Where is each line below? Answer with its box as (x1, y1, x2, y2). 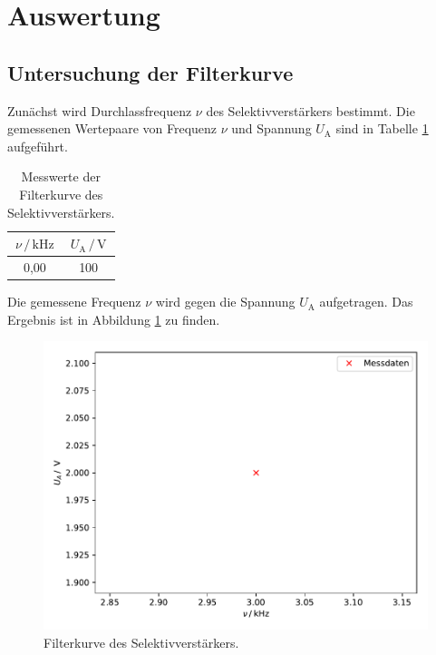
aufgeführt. (7, 136, 68, 155)
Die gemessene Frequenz (7, 292, 141, 311)
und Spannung (231, 119, 312, 138)
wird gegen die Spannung (155, 292, 296, 311)
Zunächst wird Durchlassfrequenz (7, 101, 192, 120)
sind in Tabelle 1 (335, 119, 429, 138)
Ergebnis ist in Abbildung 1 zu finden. (7, 309, 220, 328)
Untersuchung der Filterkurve (7, 58, 294, 86)
